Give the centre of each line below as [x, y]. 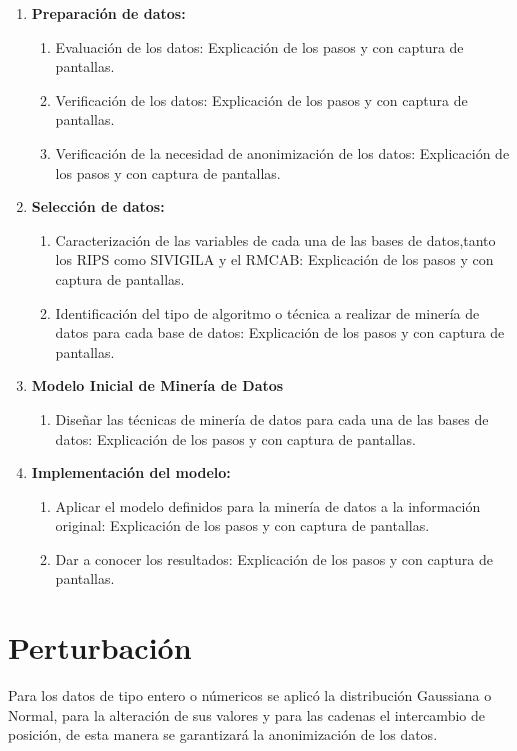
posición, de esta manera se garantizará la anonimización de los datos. [223, 734]
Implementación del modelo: [131, 472]
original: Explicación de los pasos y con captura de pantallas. [242, 525]
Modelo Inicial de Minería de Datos [157, 385]
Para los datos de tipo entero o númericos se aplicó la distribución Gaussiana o [250, 695]
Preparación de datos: [108, 13]
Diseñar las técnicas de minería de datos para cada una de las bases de [272, 418]
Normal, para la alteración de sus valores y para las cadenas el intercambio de [246, 714]
